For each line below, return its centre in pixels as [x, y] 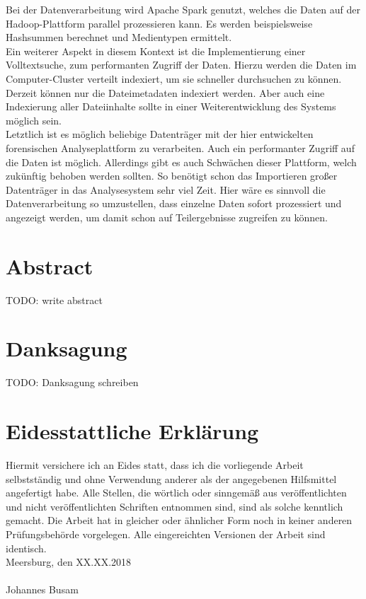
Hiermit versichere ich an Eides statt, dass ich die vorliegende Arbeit [155, 465]
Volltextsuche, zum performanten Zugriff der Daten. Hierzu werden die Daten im [181, 65]
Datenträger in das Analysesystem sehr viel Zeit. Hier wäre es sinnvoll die [166, 189]
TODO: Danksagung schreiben [72, 382]
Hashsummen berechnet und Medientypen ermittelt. [119, 37]
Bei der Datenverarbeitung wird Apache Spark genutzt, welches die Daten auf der [183, 9]
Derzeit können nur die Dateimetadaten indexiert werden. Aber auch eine [165, 92]
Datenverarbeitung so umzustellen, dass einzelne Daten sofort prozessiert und [174, 203]
